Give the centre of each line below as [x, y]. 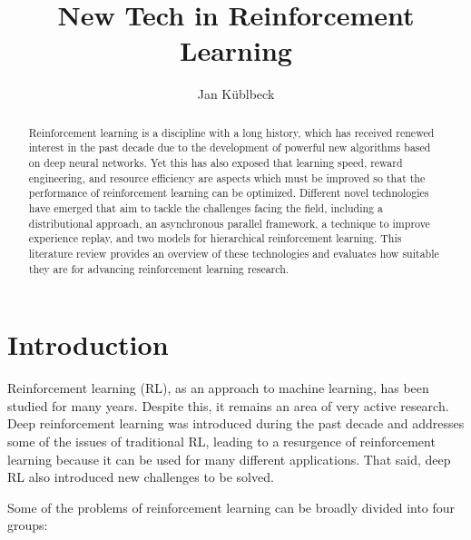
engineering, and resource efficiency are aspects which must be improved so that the [227, 177]
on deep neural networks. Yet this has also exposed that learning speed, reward [216, 163]
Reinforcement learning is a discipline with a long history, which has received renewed [231, 132]
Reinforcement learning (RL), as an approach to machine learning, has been [218, 388]
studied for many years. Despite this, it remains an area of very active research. [228, 405]
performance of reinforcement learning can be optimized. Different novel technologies [229, 193]
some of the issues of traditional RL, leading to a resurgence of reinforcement [221, 441]
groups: [28, 525]
